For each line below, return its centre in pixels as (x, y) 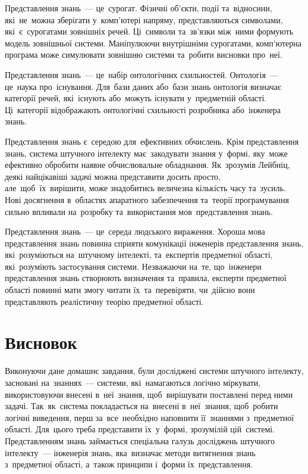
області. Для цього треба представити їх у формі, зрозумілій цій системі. (140, 429)
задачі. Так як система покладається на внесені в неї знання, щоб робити (142, 406)
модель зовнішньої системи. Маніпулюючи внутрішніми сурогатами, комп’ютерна (153, 43)
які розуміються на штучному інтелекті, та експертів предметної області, (139, 255)
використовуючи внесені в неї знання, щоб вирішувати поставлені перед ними (149, 394)
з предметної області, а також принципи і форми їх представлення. (129, 464)
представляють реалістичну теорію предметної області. (104, 301)
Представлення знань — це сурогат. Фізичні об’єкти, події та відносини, (139, 8)
